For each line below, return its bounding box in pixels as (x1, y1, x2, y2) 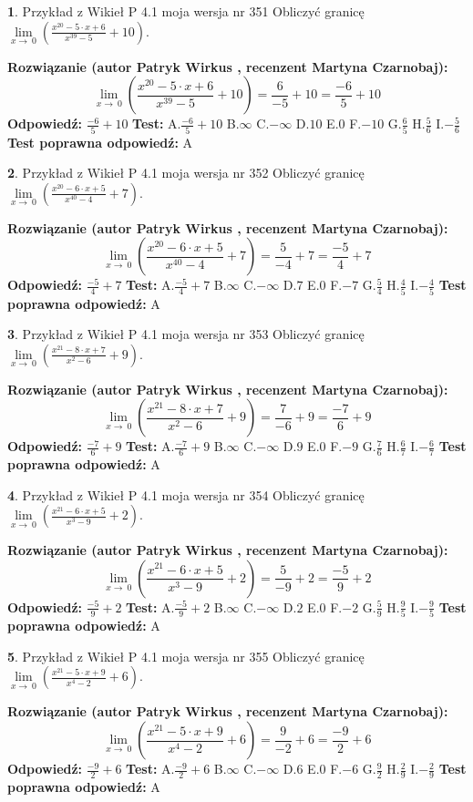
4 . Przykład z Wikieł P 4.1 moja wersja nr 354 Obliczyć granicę (7, 485, 365, 504)
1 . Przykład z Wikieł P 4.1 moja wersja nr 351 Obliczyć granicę (7, 2, 365, 20)
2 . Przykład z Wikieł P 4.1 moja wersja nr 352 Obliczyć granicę (7, 163, 365, 182)
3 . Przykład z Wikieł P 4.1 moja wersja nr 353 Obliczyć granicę (7, 324, 365, 344)
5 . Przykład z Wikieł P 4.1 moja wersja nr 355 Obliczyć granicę (7, 646, 365, 665)
